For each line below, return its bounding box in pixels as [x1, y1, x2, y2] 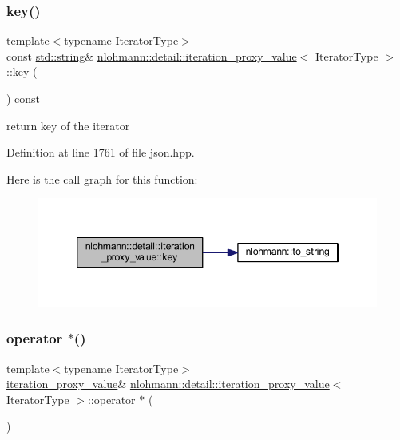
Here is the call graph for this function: [6, 170, 198, 187]
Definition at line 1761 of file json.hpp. [6, 144, 195, 161]
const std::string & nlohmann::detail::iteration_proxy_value [6, 47, 297, 64]
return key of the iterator [6, 117, 130, 133]
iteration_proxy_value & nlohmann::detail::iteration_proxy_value [6, 375, 330, 392]
